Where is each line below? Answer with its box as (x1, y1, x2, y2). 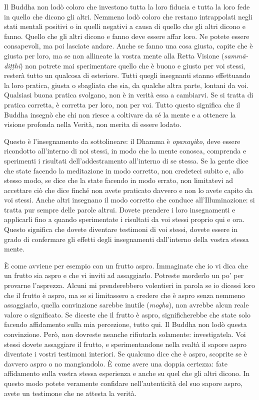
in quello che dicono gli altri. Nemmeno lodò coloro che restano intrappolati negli (4, 11, 252, 21)
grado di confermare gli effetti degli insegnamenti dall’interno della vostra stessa (4, 233, 249, 244)
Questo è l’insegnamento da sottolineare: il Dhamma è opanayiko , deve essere (4, 135, 240, 146)
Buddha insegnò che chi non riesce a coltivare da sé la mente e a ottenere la (4, 109, 236, 119)
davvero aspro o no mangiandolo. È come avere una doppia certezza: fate (4, 358, 227, 368)
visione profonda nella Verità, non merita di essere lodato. (4, 119, 181, 129)
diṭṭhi (4, 60, 20, 70)
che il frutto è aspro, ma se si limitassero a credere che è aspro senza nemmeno (4, 289, 245, 300)
